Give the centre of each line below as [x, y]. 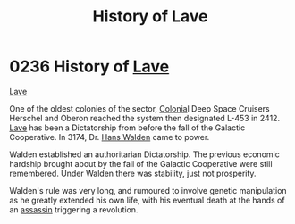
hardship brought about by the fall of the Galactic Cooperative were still [141, 163]
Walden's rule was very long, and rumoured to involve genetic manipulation [148, 190]
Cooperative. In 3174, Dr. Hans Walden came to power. [110, 137]
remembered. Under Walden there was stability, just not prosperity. [133, 173]
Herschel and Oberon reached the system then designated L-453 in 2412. [144, 118]
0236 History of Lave [89, 66]
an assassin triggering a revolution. [74, 209]
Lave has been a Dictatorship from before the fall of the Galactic [127, 128]
